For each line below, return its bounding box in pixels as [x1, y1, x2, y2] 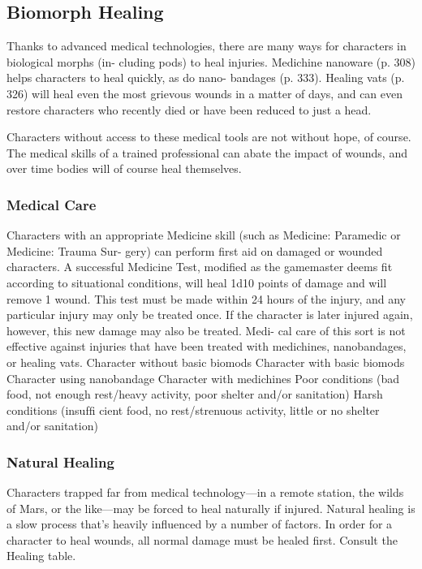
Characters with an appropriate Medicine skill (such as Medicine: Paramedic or [6, 226, 401, 244]
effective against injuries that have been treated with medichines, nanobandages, [6, 338, 407, 355]
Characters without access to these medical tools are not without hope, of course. [6, 128, 411, 145]
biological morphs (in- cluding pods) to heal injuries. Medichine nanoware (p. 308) [6, 53, 416, 70]
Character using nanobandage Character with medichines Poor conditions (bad [6, 369, 400, 386]
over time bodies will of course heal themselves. [6, 160, 242, 177]
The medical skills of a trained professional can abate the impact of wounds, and [6, 144, 407, 161]
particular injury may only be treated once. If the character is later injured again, [6, 306, 413, 323]
